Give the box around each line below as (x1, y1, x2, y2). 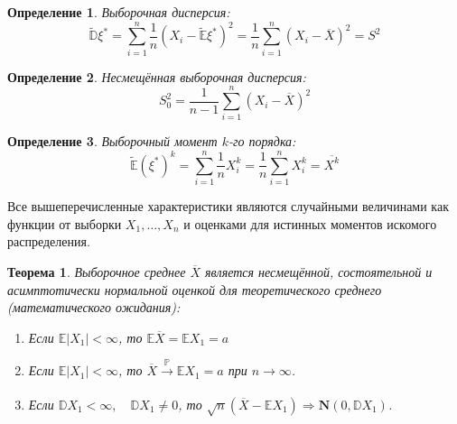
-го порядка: (228, 132, 296, 151)
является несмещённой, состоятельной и (204, 262, 433, 281)
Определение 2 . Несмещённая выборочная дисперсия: (7, 67, 306, 86)
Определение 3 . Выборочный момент (7, 132, 218, 151)
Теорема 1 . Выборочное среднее (7, 262, 186, 281)
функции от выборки (7, 214, 122, 233)
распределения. (7, 232, 90, 251)
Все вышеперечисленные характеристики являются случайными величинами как (7, 197, 449, 216)
